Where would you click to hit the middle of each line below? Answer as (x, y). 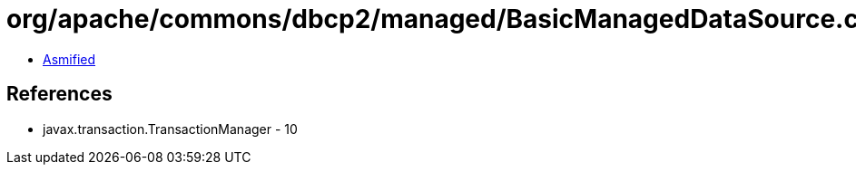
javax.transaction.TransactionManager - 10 (170, 129)
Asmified (69, 59)
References (59, 94)
